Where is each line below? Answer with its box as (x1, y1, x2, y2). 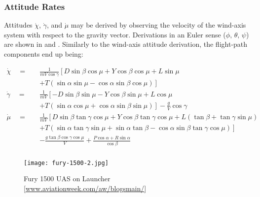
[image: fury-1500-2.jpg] (24, 159, 109, 166)
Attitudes (4, 20, 33, 30)
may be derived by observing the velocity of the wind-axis (71, 20, 246, 30)
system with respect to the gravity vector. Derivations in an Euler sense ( (4, 29, 226, 39)
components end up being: (4, 49, 83, 59)
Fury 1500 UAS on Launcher (24, 173, 111, 184)
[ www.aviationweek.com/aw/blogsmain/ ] (24, 183, 147, 193)
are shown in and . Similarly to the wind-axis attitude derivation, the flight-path (4, 39, 248, 49)
